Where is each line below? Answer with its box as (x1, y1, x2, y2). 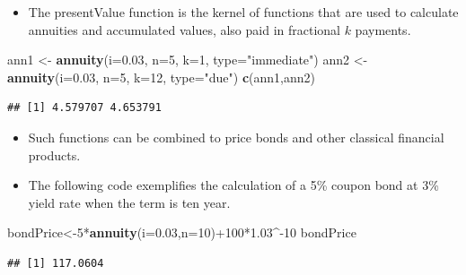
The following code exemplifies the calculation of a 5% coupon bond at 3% (28, 176, 439, 194)
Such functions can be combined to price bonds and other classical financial (28, 127, 444, 146)
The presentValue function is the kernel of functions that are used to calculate (28, 3, 459, 21)
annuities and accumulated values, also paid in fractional (28, 20, 340, 39)
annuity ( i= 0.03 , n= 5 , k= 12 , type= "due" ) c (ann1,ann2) (7, 67, 316, 86)
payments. (355, 20, 411, 39)
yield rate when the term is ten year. (28, 193, 231, 211)
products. (28, 145, 81, 164)
